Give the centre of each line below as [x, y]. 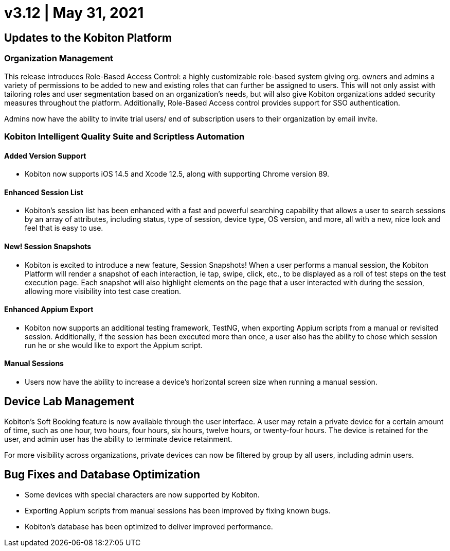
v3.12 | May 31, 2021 [74, 13]
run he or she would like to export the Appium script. [114, 345]
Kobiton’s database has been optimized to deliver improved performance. [149, 526]
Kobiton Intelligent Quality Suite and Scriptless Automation [124, 136]
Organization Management [59, 58]
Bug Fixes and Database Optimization [102, 475]
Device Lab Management [69, 402]
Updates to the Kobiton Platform [88, 38]
